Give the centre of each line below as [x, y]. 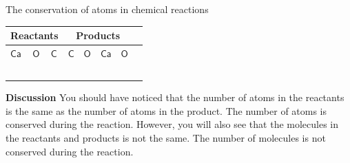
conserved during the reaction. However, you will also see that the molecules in [172, 124]
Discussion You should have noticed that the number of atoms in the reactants [175, 97]
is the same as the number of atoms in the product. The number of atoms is [166, 110]
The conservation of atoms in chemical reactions [107, 9]
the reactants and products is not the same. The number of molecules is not [166, 138]
